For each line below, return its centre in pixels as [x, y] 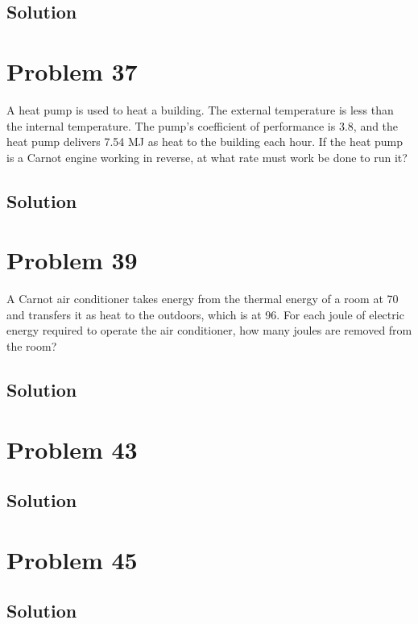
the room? [32, 345]
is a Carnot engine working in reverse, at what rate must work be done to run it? [207, 157]
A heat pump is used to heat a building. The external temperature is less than [200, 109]
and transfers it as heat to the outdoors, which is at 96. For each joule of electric [205, 314]
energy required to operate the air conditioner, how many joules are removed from [209, 330]
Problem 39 [72, 260]
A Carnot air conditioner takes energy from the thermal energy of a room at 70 [203, 299]
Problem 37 [72, 71]
